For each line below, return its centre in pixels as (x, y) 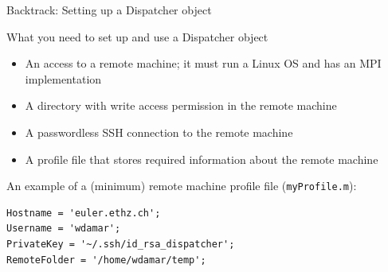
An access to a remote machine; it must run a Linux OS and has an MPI (203, 63)
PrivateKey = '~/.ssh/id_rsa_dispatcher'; (121, 244)
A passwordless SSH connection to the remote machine (159, 132)
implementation (63, 78)
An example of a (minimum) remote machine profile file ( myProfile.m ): (182, 186)
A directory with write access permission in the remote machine (181, 105)
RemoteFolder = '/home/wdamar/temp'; (106, 260)
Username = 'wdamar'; (64, 229)
